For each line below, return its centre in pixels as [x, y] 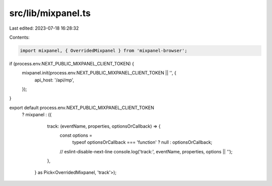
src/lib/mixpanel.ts [50, 13]
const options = [76, 135]
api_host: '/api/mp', [54, 80]
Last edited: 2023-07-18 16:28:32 [44, 28]
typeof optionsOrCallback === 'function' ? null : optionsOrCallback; [142, 142]
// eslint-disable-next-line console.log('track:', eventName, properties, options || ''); [146, 151]
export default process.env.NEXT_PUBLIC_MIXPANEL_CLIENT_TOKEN [82, 108]
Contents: [19, 37]
